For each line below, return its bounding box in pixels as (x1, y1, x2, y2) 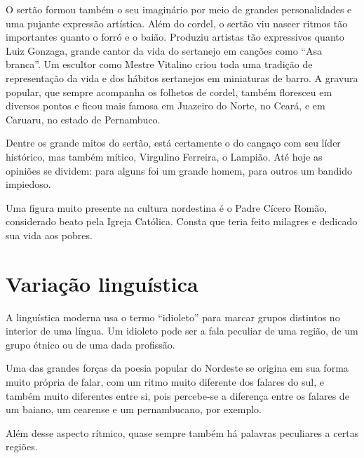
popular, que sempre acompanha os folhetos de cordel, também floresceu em (6, 84, 332, 99)
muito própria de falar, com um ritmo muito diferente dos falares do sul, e (6, 375, 324, 389)
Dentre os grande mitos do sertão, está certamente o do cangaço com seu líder (6, 135, 341, 150)
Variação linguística (6, 269, 198, 297)
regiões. (6, 439, 38, 454)
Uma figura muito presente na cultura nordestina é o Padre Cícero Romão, (6, 200, 328, 215)
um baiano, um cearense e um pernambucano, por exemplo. (6, 402, 262, 417)
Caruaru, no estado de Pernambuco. (6, 112, 161, 126)
